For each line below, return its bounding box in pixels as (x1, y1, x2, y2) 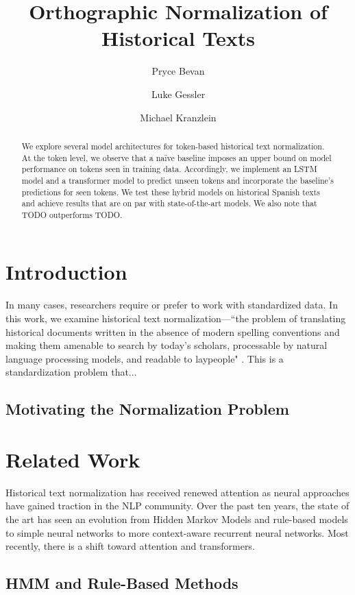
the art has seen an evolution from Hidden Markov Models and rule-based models (5, 512, 348, 526)
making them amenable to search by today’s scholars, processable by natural (5, 338, 328, 352)
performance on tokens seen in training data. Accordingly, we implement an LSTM (21, 163, 317, 175)
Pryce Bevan (151, 64, 205, 78)
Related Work (5, 445, 140, 473)
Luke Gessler (151, 86, 206, 101)
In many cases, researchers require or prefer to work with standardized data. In (5, 297, 338, 312)
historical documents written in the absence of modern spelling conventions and (5, 324, 340, 339)
